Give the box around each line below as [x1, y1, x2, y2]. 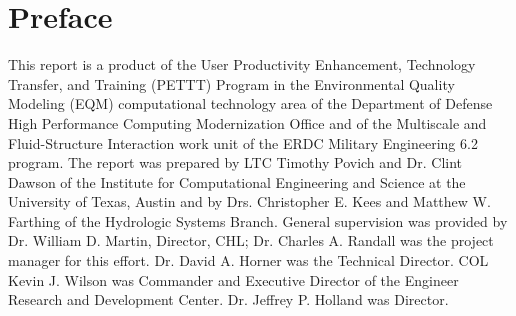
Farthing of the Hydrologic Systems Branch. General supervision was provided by [8, 210, 508, 231]
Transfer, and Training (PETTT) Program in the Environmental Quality [8, 73, 455, 94]
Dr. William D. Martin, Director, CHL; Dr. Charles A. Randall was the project [8, 230, 494, 251]
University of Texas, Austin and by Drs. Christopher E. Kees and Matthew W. [8, 191, 491, 212]
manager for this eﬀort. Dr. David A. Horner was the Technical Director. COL [8, 250, 489, 271]
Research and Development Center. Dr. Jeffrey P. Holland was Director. [8, 289, 449, 310]
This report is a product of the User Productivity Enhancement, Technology [8, 54, 476, 75]
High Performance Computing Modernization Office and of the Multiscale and [8, 112, 487, 133]
